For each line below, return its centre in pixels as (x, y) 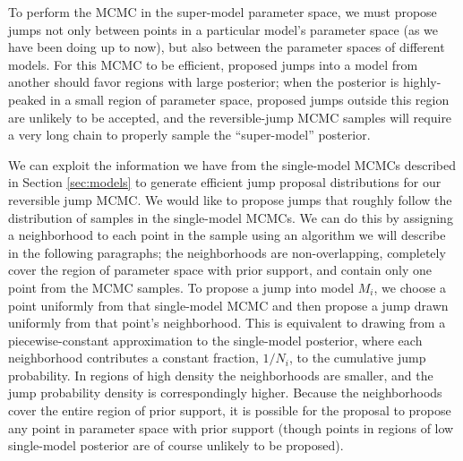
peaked (27, 99)
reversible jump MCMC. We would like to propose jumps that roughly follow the (230, 199)
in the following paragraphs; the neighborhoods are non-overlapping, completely (227, 252)
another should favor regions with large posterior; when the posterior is (204, 82)
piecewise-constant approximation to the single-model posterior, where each (215, 340)
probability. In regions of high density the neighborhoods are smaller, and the (221, 375)
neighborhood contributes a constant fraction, (133, 358)
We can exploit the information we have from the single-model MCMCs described (232, 164)
